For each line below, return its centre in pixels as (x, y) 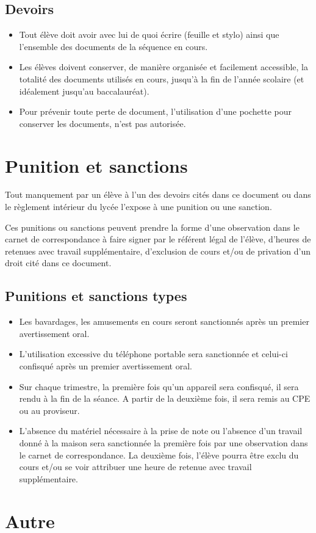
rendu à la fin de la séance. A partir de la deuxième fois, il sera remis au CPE (165, 398)
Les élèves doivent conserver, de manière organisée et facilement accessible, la (163, 67)
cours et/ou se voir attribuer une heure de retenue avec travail (135, 467)
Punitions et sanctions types (96, 296)
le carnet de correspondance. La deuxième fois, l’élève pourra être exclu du (159, 455)
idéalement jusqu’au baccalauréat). (84, 91)
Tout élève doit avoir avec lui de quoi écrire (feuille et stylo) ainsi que (149, 34)
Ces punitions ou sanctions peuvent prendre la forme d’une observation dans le (152, 227)
